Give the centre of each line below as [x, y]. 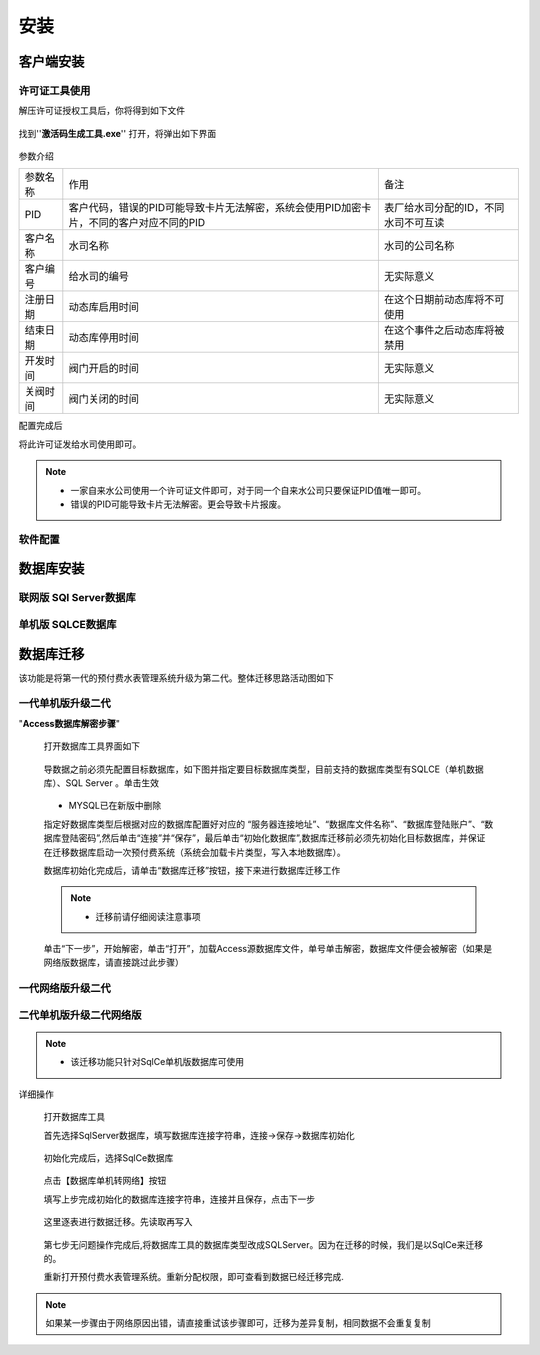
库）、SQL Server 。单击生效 [101, 782]
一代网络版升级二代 [65, 988]
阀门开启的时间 [103, 368]
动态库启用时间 [103, 307]
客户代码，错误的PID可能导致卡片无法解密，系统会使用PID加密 [215, 208]
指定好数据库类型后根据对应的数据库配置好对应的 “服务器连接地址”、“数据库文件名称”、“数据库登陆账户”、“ [264, 824]
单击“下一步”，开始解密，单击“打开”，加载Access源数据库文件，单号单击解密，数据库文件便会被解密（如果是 [268, 949]
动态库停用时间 [103, 338]
